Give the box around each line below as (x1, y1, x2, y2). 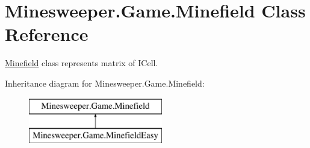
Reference (5, 22, 88, 46)
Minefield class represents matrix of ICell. (5, 57, 158, 69)
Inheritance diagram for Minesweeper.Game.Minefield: (5, 76, 205, 89)
